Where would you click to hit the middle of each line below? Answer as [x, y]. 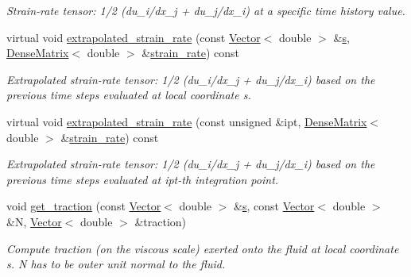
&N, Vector [34, 221]
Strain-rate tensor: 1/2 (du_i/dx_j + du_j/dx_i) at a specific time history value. [206, 10]
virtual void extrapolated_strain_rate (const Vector [134, 37]
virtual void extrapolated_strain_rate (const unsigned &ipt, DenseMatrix [187, 121]
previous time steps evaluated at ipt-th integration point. [143, 179]
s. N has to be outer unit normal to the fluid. [116, 264]
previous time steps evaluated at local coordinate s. [129, 95]
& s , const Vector [274, 206]
